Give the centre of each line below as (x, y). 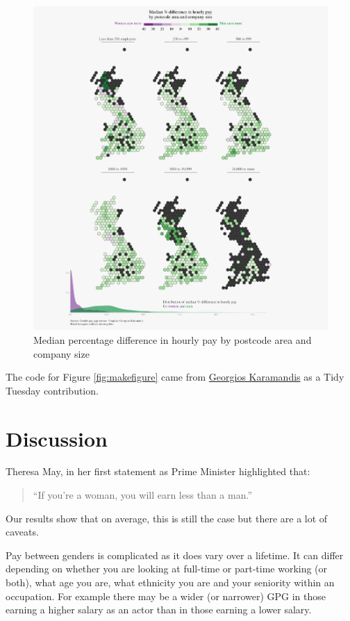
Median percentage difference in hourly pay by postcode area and (173, 339)
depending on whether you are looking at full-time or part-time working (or (167, 569)
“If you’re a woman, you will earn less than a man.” (143, 495)
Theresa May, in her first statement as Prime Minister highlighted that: (158, 471)
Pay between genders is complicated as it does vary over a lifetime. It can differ (175, 555)
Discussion (57, 438)
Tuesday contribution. (52, 390)
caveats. (22, 532)
